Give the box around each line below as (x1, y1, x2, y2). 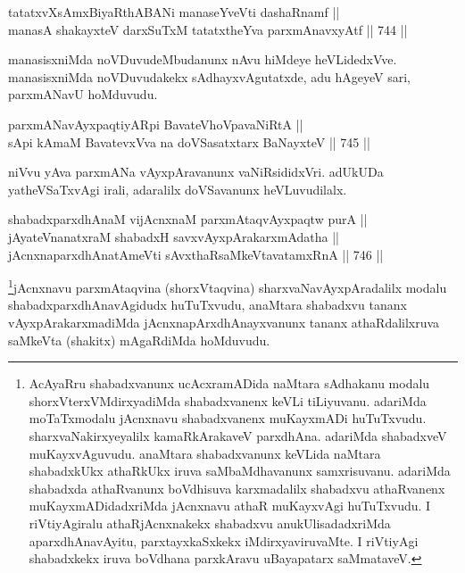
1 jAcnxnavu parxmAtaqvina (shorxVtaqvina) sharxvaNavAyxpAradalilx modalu (8, 276, 447, 296)
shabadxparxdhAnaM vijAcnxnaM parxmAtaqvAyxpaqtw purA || (8, 210, 368, 228)
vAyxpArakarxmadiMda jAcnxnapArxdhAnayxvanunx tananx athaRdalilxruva (8, 312, 440, 331)
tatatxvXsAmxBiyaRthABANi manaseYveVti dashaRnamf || (8, 3, 340, 21)
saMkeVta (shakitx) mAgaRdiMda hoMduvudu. (8, 330, 270, 349)
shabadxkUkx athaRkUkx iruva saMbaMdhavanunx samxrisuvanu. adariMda (29, 461, 451, 480)
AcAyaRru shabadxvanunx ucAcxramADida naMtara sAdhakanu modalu (29, 374, 430, 393)
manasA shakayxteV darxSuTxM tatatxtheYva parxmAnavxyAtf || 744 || (8, 20, 408, 38)
